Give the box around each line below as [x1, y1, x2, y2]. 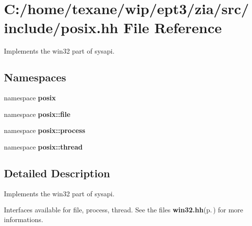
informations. [4, 214, 43, 224]
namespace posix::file [4, 109, 71, 119]
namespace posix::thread [4, 141, 83, 151]
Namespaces [4, 70, 66, 85]
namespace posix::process [4, 125, 86, 135]
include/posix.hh [4, 18, 118, 38]
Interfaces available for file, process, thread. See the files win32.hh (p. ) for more [4, 205, 243, 215]
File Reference [123, 18, 222, 38]
